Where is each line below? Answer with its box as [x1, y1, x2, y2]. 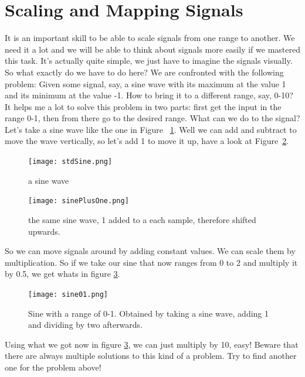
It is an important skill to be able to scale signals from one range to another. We [5, 32, 295, 44]
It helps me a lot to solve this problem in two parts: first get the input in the [5, 100, 282, 112]
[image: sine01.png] [28, 290, 109, 299]
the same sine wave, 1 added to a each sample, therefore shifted [28, 213, 256, 225]
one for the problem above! [5, 361, 101, 373]
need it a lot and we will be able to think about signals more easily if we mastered [5, 43, 300, 55]
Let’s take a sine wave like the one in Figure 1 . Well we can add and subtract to [5, 123, 297, 135]
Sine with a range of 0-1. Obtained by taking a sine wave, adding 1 [28, 307, 269, 319]
